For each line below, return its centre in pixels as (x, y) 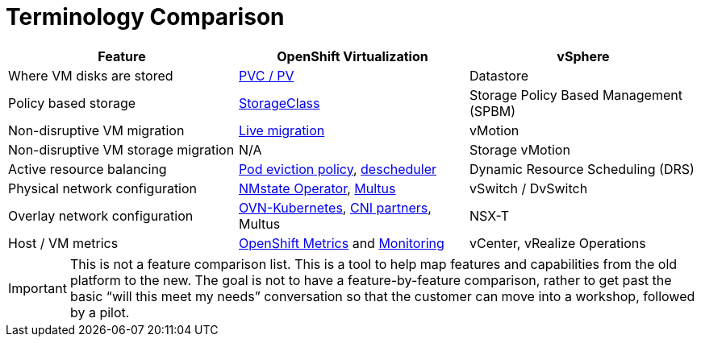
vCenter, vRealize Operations (557, 243)
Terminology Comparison (145, 17)
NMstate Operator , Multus (317, 188)
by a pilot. (100, 312)
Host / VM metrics (63, 243)
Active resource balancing (88, 169)
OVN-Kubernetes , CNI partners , (335, 207)
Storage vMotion (519, 149)
